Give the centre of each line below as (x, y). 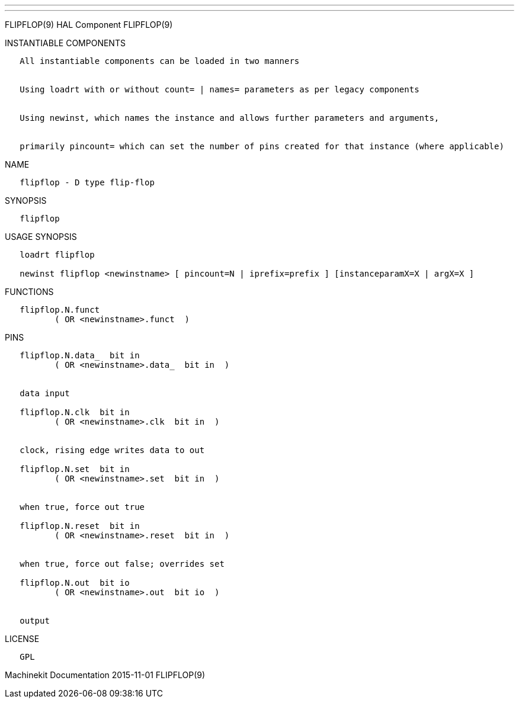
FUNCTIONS (29, 292)
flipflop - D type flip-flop (87, 182)
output (35, 621)
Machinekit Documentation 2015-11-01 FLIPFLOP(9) (105, 675)
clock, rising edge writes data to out (112, 450)
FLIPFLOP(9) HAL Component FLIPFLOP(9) (89, 25)
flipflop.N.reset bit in (80, 526)
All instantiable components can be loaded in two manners (160, 61)
